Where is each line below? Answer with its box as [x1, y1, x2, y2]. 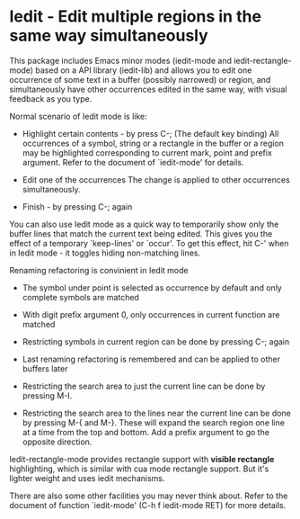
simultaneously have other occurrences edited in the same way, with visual [9, 84, 287, 94]
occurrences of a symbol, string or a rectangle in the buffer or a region [22, 138, 285, 148]
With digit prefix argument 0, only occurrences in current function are [22, 309, 280, 320]
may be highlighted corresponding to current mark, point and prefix [22, 147, 272, 158]
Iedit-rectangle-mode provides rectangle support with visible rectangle [9, 453, 275, 464]
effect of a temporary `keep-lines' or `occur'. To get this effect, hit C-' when [9, 237, 289, 248]
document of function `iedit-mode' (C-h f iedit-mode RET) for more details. [9, 499, 287, 510]
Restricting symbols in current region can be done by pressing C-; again [22, 336, 290, 347]
